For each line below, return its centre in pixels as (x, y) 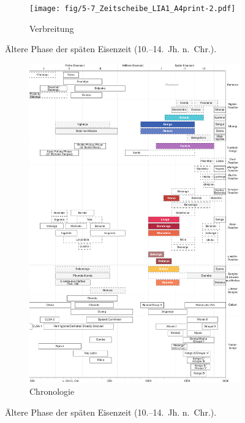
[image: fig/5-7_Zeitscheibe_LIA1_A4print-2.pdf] (133, 9)
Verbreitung (52, 28)
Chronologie (52, 391)
